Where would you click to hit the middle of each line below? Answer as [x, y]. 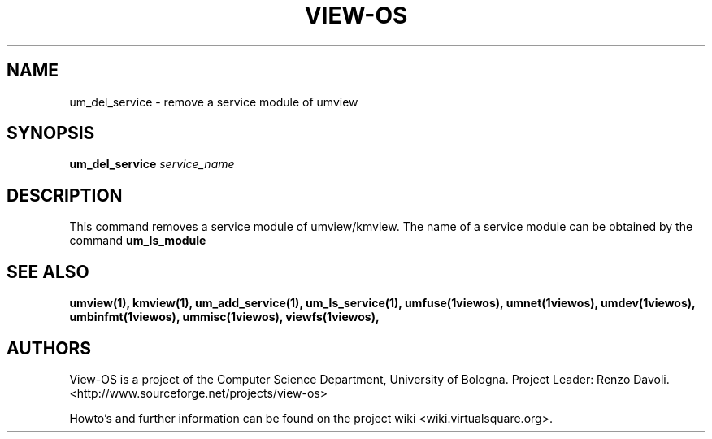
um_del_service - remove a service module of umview [214, 102]
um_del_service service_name [152, 164]
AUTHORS [49, 348]
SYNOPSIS [51, 133]
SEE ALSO [48, 272]
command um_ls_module [138, 241]
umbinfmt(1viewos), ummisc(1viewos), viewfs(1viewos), [224, 317]
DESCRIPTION [65, 195]
